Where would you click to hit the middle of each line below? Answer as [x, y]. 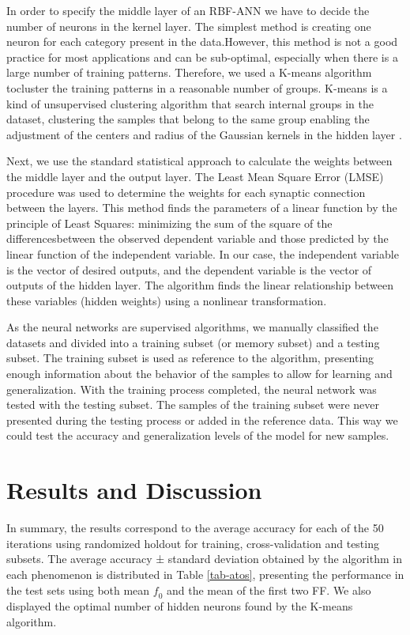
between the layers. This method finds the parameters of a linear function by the [202, 208]
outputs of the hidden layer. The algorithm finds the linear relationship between [200, 285]
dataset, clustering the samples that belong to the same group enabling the [188, 119]
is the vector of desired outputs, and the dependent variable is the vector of [189, 269]
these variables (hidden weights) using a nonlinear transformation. [167, 300]
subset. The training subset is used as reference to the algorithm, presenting [190, 358]
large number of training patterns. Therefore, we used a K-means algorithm [189, 72]
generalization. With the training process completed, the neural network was [192, 389]
